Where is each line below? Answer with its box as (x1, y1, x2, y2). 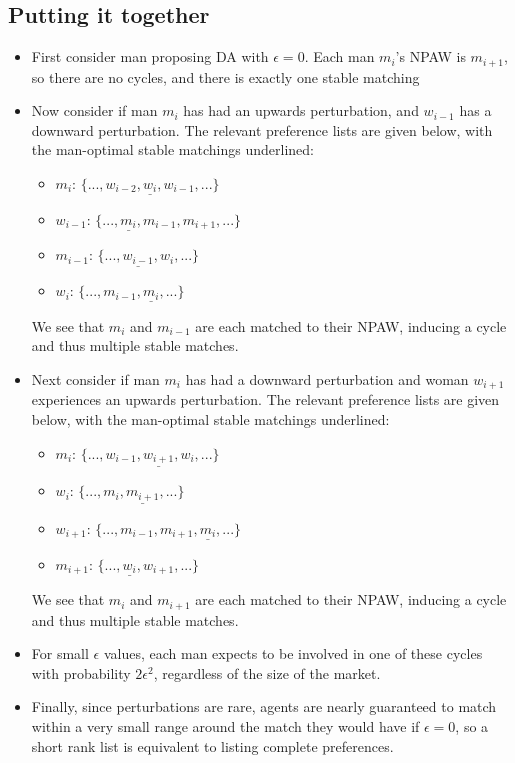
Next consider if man (31, 368, 160, 389)
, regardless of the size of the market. (153, 662, 381, 683)
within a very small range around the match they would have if (31, 716, 420, 737)
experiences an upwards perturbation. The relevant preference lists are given (31, 389, 500, 410)
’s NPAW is (395, 46, 466, 67)
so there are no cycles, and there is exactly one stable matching (31, 66, 420, 87)
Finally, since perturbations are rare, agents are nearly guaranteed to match (31, 696, 497, 717)
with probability (31, 662, 131, 683)
